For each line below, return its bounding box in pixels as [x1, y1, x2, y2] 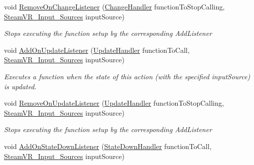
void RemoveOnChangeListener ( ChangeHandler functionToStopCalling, [4, 1, 225, 11]
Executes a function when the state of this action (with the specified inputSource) [4, 71, 251, 81]
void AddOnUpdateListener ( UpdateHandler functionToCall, [4, 44, 190, 55]
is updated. [4, 81, 37, 91]
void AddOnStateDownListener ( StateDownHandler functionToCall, [4, 141, 212, 151]
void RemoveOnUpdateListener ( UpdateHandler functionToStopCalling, [4, 98, 224, 108]
